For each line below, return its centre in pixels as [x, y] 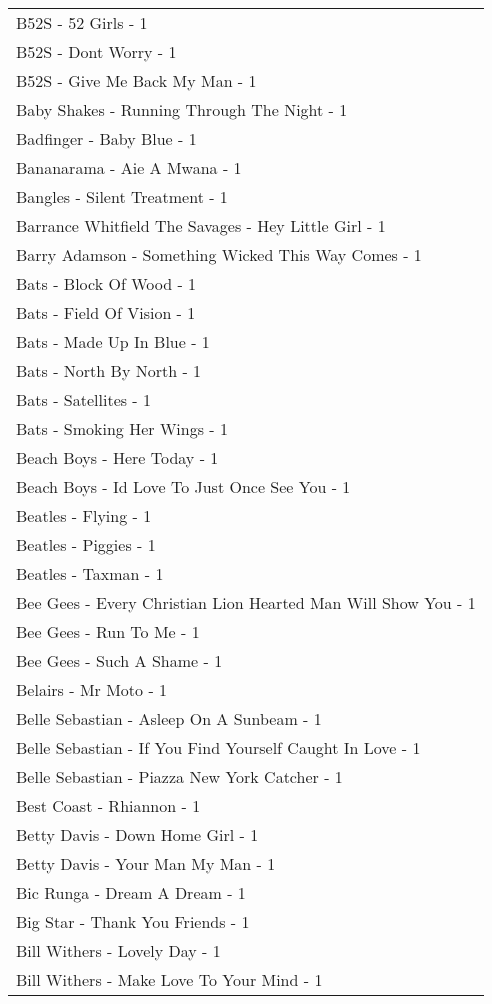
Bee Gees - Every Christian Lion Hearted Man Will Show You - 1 [246, 602]
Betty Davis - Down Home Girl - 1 [137, 834]
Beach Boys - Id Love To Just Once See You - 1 [183, 486]
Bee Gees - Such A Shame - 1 [119, 660]
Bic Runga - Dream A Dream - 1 [131, 892]
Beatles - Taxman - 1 [90, 573]
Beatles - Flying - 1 [84, 515]
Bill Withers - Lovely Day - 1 [118, 950]
